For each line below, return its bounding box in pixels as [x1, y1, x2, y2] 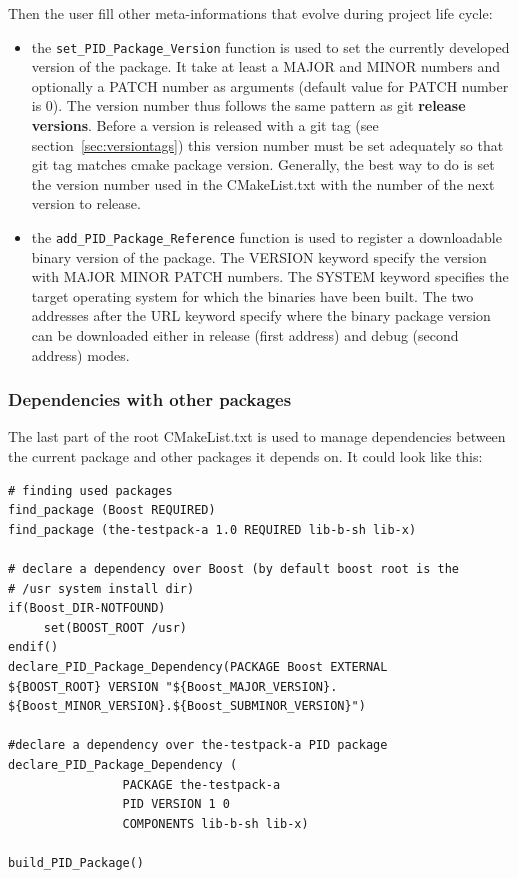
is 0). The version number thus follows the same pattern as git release [31, 95, 466, 116]
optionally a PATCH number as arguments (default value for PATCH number [31, 75, 509, 96]
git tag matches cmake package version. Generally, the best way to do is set [31, 154, 495, 175]
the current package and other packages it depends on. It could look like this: [8, 446, 483, 467]
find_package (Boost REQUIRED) [8, 503, 216, 518]
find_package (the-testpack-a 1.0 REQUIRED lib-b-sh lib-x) [8, 522, 417, 537]
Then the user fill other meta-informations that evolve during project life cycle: [8, 3, 493, 23]
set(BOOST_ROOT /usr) [43, 620, 187, 635]
